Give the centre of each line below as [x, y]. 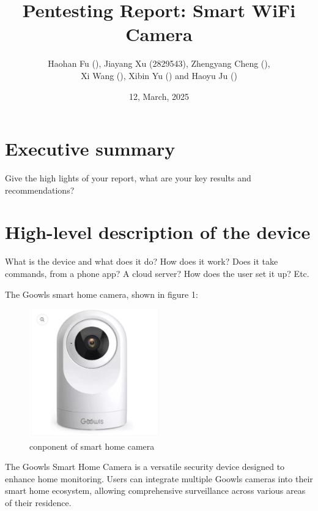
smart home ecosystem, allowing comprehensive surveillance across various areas [155, 490]
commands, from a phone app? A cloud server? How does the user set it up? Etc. [157, 273]
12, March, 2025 [159, 96]
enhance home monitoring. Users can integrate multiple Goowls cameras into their [159, 478]
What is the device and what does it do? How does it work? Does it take [142, 261]
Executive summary [90, 149]
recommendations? [40, 190]
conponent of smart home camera [92, 446]
